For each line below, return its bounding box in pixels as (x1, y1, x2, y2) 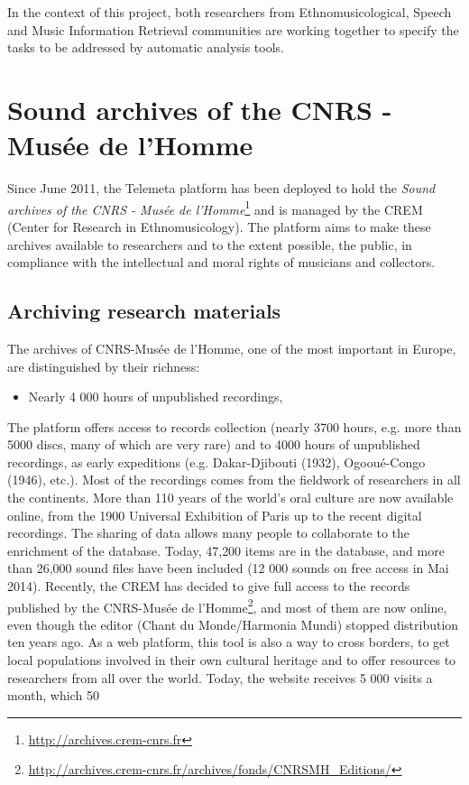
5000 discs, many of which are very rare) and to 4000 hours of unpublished (7, 435, 420, 454)
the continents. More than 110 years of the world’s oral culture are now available (7, 488, 454, 507)
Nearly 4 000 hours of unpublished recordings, (28, 387, 283, 406)
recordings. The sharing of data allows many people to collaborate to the (7, 523, 410, 542)
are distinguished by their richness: (7, 356, 200, 375)
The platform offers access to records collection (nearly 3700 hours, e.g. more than (7, 417, 462, 436)
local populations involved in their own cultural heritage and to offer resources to (7, 651, 456, 670)
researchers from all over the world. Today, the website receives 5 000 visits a (7, 668, 433, 687)
